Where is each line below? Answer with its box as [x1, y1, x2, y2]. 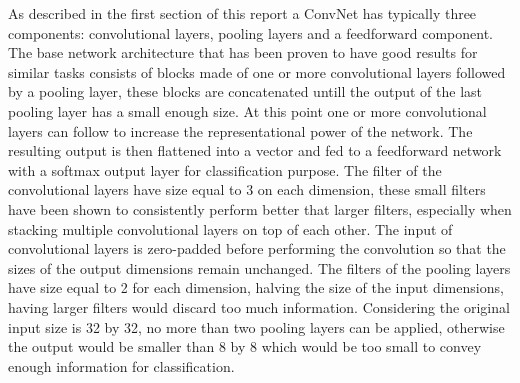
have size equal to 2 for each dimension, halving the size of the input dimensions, [8, 277, 504, 298]
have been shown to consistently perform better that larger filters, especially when [8, 198, 512, 219]
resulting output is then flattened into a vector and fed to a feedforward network [8, 140, 502, 161]
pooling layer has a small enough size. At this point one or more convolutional [8, 100, 487, 121]
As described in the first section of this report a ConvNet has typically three [8, 3, 477, 23]
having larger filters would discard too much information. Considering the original [8, 296, 510, 317]
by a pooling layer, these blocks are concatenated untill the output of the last [8, 81, 482, 102]
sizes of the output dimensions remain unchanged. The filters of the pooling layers [8, 257, 511, 278]
